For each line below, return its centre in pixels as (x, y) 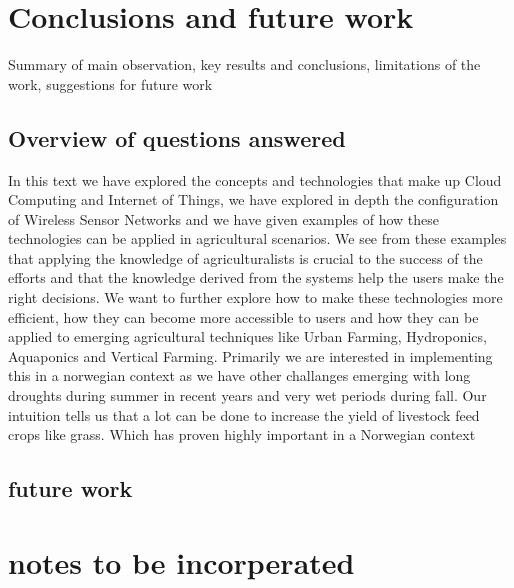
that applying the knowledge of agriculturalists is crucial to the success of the (245, 257)
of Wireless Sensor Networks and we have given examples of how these (224, 218)
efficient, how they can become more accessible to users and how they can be (243, 316)
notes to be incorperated (181, 561)
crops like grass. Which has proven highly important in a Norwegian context (242, 434)
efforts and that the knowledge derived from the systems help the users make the (256, 277)
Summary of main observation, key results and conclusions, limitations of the (244, 64)
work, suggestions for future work (110, 83)
